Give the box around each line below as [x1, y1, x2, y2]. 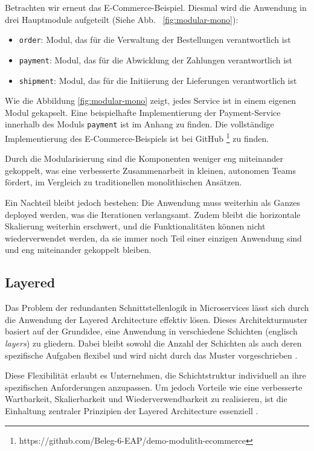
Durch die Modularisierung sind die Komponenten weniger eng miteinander [5, 152, 284, 165]
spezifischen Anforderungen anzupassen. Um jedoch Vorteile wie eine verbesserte [5, 380, 303, 393]
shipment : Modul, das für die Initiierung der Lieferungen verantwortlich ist [19, 74, 297, 86]
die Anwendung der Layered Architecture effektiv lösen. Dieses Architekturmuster [5, 313, 308, 325]
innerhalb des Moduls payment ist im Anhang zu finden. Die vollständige [5, 118, 274, 130]
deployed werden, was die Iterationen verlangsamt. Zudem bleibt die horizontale [5, 208, 301, 220]
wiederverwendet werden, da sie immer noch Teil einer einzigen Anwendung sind [5, 231, 302, 244]
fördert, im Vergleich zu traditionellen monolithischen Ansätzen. [5, 176, 242, 188]
